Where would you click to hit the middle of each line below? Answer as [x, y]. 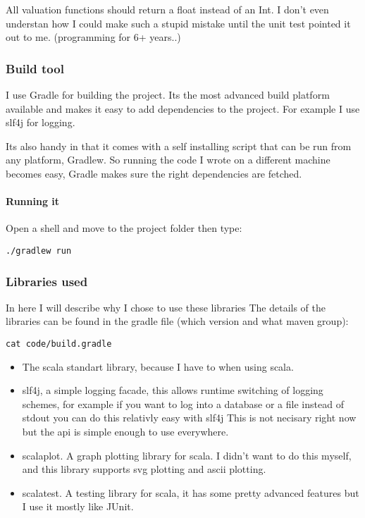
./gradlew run [39, 251]
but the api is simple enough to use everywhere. [125, 432]
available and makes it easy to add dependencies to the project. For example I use [183, 108]
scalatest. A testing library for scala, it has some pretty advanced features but [191, 492]
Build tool [35, 68]
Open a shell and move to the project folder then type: [124, 228]
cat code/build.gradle [59, 344]
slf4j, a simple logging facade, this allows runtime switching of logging [173, 390]
